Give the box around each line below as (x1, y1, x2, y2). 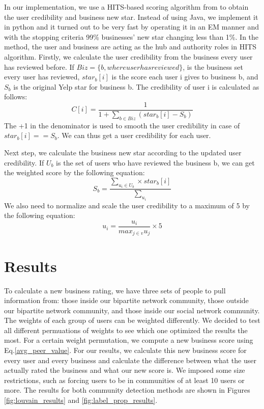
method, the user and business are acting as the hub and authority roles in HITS (4, 41, 257, 52)
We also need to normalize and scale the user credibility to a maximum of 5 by (4, 200, 250, 210)
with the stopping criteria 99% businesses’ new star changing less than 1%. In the (4, 31, 259, 42)
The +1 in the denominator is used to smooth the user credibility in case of (4, 120, 240, 130)
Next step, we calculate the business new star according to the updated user (4, 147, 242, 157)
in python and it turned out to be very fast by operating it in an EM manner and (4, 21, 259, 32)
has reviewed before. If (4, 61, 74, 72)
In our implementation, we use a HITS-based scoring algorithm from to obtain (4, 2, 249, 12)
